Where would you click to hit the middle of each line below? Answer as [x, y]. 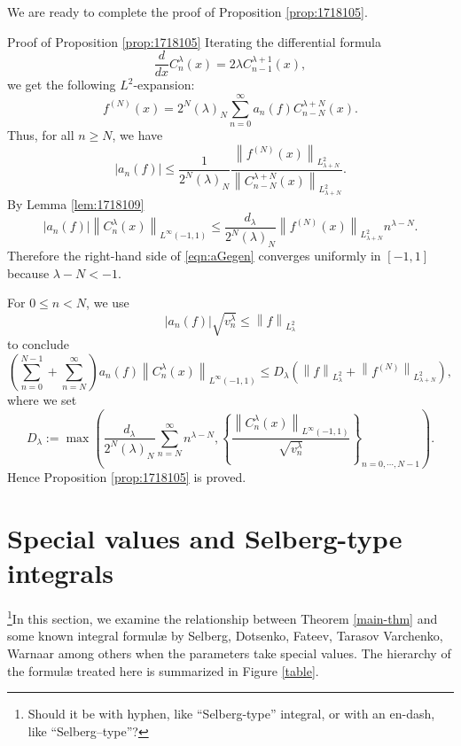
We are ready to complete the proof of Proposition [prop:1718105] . [188, 12]
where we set [42, 399]
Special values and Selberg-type [205, 538]
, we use [108, 303]
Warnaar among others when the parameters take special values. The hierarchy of [229, 653]
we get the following [62, 85]
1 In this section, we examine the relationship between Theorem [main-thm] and [223, 617]
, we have [137, 134]
